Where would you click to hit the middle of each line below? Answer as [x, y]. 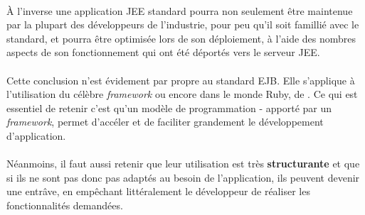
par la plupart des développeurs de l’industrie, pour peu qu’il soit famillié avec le [183, 24]
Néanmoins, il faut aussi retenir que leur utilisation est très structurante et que [183, 164]
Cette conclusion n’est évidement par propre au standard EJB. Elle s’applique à [181, 80]
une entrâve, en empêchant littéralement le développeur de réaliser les [158, 191]
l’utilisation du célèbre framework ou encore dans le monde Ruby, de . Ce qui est [182, 94]
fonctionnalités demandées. [65, 205]
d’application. [36, 135]
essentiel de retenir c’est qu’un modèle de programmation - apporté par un [169, 107]
